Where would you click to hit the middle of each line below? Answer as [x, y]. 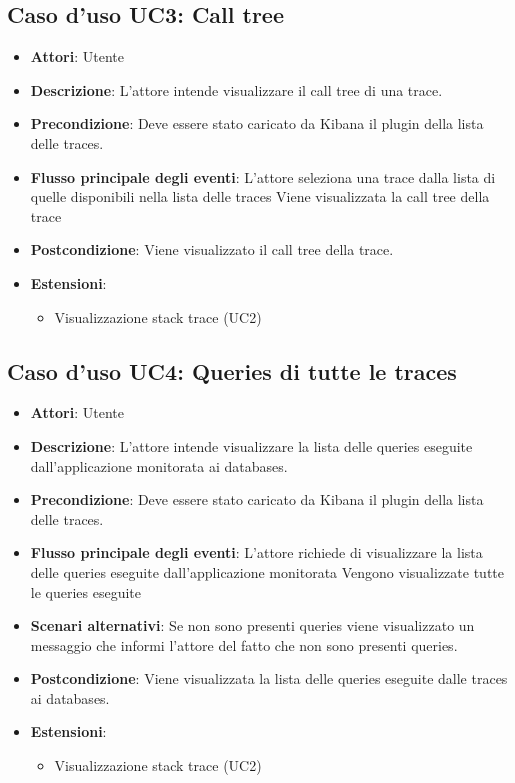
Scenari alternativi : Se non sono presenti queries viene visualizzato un [252, 625]
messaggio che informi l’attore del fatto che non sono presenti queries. [244, 644]
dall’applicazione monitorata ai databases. [159, 465]
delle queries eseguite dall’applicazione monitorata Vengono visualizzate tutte [267, 571]
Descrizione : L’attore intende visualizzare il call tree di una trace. [236, 89]
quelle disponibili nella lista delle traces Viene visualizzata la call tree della [260, 196]
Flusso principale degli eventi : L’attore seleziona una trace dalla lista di [263, 176]
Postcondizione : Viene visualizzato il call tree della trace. [212, 249]
